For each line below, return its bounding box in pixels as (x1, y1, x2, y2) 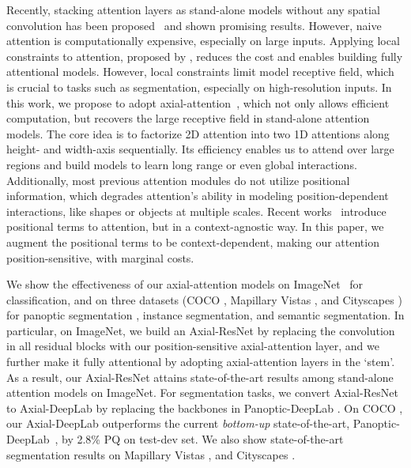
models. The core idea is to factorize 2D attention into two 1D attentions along (6, 125, 390, 142)
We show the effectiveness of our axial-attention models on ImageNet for (6, 276, 364, 292)
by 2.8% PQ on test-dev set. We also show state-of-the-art (62, 431, 344, 447)
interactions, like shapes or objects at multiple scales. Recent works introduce (6, 202, 386, 219)
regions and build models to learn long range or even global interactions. (6, 156, 357, 172)
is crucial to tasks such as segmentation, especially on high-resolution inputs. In (6, 78, 392, 95)
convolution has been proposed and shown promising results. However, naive (6, 17, 382, 33)
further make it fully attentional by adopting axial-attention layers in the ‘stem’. (6, 353, 395, 370)
